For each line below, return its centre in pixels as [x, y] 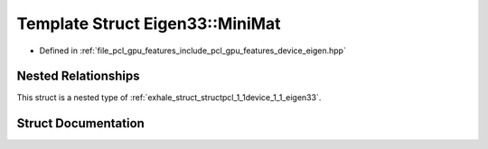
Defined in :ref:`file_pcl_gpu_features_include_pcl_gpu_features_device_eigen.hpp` [193, 51]
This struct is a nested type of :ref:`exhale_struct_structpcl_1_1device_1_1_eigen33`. [169, 98]
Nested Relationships [78, 76]
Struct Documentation [80, 123]
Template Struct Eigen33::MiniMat [149, 23]
